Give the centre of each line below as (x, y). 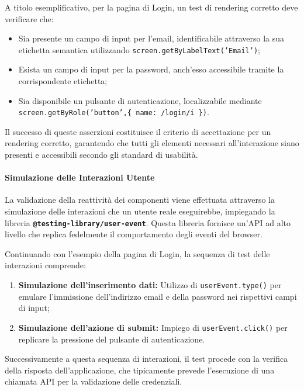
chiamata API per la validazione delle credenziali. (94, 381)
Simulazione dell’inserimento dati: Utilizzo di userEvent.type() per (150, 285)
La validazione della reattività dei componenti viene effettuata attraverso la (140, 200)
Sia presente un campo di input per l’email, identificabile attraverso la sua (151, 38)
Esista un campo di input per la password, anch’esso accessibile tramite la (151, 69)
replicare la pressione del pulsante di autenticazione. (112, 339)
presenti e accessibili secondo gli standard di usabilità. (101, 155)
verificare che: (29, 18)
